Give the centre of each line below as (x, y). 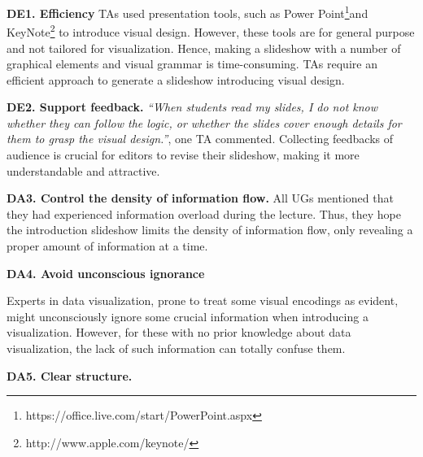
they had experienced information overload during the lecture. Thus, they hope (204, 213)
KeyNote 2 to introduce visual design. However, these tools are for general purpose (211, 30)
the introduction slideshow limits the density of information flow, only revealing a (210, 230)
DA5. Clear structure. (70, 375)
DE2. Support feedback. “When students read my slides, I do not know (192, 107)
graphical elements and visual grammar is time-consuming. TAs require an (192, 64)
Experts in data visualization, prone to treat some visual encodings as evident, (203, 300)
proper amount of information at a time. (107, 246)
